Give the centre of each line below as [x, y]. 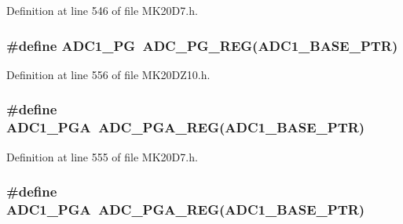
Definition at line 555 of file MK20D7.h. [102, 156]
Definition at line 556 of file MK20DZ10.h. [108, 74]
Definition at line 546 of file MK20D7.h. [102, 10]
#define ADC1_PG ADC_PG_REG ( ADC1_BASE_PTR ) [202, 45]
